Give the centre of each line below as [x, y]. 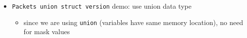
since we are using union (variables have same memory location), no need [133, 22]
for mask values [47, 32]
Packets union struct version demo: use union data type [102, 6]
